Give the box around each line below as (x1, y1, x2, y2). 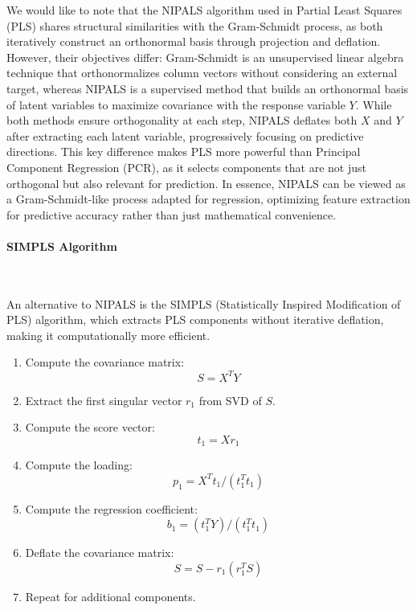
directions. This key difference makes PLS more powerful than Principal (6, 143, 361, 160)
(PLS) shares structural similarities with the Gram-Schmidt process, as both (6, 17, 383, 34)
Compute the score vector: (25, 419, 155, 436)
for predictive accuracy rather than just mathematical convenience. (6, 206, 337, 223)
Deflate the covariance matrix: (25, 544, 174, 561)
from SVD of (198, 391, 262, 408)
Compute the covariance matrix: (25, 354, 185, 371)
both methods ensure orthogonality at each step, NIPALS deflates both (6, 112, 358, 129)
